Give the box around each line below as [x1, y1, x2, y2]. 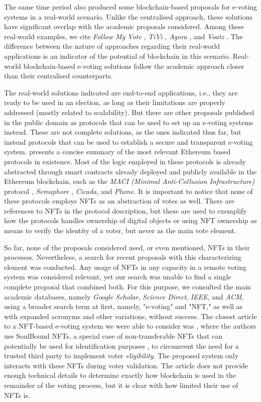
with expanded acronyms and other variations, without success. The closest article [4, 311, 257, 321]
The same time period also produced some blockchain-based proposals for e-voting [4, 2, 257, 12]
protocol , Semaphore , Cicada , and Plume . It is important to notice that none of [4, 185, 253, 196]
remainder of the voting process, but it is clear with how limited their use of [4, 379, 238, 390]
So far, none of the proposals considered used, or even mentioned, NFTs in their [4, 242, 250, 252]
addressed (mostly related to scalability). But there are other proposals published [4, 107, 254, 117]
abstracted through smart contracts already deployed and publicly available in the [4, 166, 256, 176]
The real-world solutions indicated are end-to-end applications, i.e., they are [4, 87, 238, 97]
